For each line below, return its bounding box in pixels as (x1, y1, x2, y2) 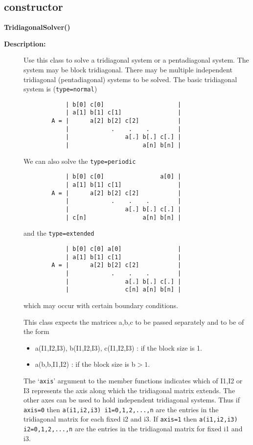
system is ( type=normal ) (23, 84, 97, 94)
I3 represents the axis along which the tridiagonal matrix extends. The (23, 385, 235, 395)
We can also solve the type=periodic (23, 156, 136, 166)
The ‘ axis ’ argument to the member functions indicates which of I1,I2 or (23, 375, 243, 385)
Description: (4, 38, 46, 48)
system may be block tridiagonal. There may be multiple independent (23, 64, 232, 74)
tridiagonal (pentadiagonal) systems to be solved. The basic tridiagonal (23, 74, 237, 84)
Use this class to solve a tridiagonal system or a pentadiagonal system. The (23, 55, 249, 65)
